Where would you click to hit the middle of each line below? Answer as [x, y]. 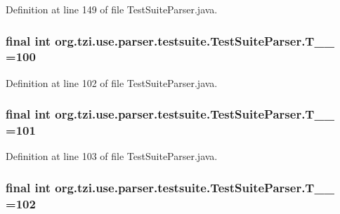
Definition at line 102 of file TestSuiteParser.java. [112, 82]
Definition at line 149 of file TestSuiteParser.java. [112, 9]
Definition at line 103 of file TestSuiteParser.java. [112, 156]
